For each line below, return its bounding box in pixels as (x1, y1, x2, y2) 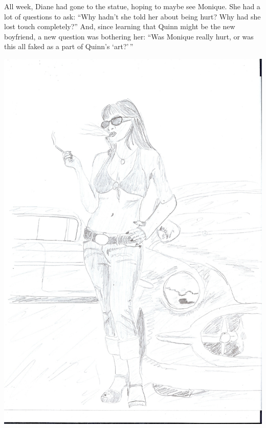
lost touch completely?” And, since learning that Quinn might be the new (4, 21, 235, 32)
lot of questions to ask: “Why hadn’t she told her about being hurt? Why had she (4, 11, 261, 22)
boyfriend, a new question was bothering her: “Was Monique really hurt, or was (4, 31, 254, 41)
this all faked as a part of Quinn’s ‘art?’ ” (4, 41, 134, 52)
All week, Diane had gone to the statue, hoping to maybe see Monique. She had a (4, 1, 260, 11)
